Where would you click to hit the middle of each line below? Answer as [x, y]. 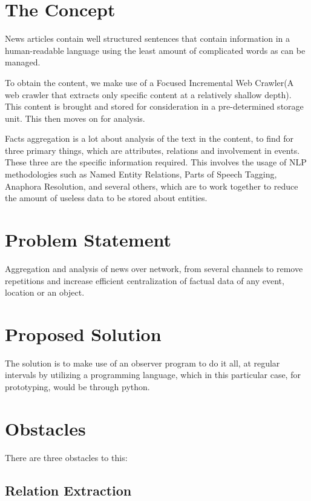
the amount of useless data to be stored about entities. [106, 198]
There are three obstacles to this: [66, 457]
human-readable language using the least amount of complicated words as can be [155, 50]
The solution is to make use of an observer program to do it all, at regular [142, 363]
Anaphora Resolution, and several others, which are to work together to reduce [152, 186]
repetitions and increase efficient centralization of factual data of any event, [145, 280]
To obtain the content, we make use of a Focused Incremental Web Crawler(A [149, 82]
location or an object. [45, 292]
